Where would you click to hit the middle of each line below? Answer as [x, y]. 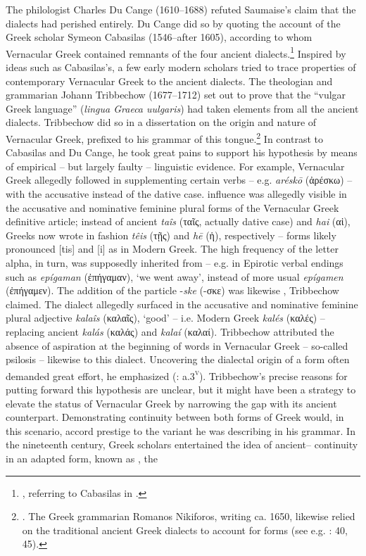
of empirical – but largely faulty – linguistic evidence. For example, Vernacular [175, 166]
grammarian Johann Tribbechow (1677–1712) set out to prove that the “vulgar [176, 95]
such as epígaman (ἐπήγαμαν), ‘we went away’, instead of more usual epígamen [175, 276]
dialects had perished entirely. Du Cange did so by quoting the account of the [173, 23]
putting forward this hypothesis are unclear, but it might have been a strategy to [181, 389]
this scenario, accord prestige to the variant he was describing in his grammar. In [181, 430]
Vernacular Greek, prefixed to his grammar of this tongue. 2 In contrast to [164, 138]
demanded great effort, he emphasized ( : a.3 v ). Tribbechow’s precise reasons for [177, 374]
